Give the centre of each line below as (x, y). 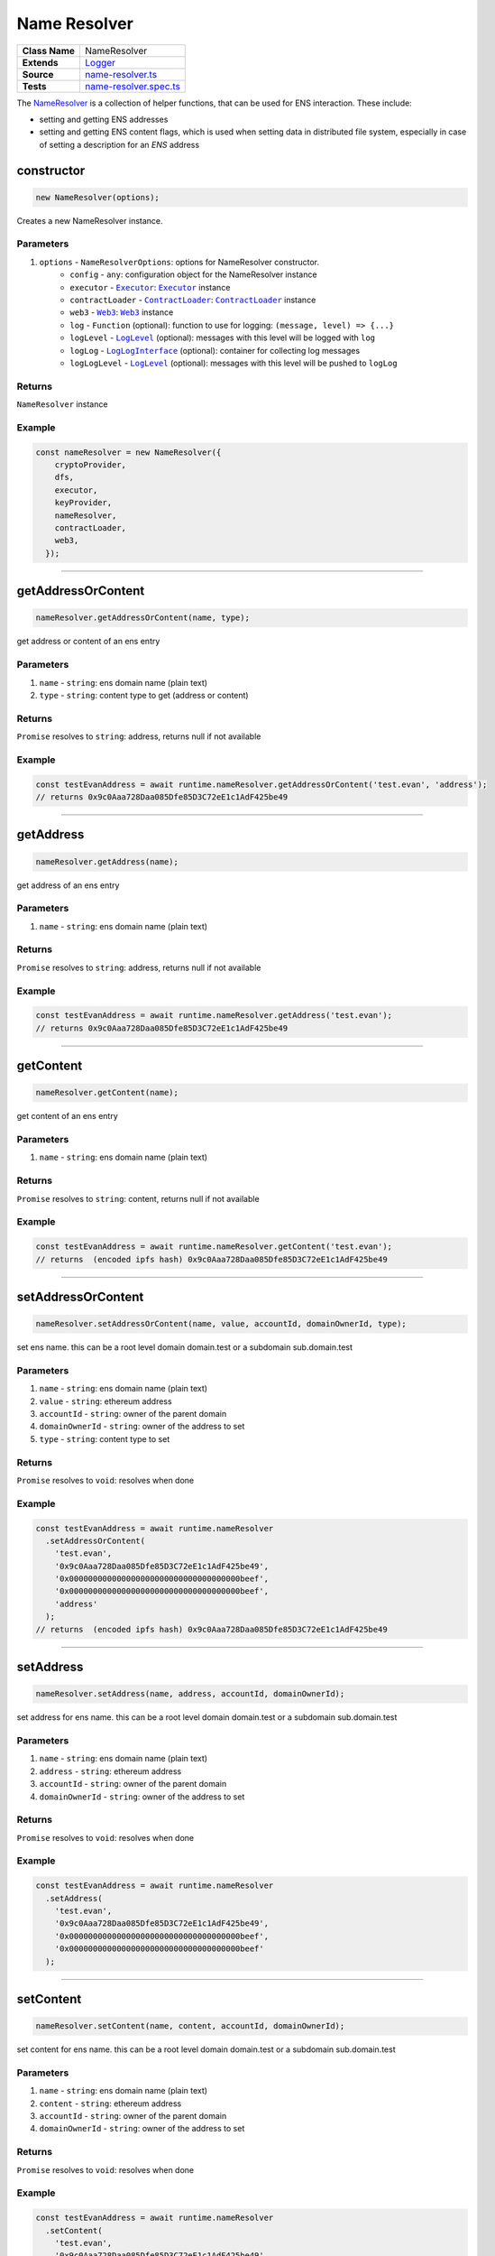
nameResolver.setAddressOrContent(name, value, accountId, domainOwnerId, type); (221, 1324)
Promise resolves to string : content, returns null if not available (138, 1198)
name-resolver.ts (121, 74)
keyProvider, (83, 503)
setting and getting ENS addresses (104, 119)
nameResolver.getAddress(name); (107, 861)
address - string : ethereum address (110, 1771)
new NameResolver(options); (97, 197)
